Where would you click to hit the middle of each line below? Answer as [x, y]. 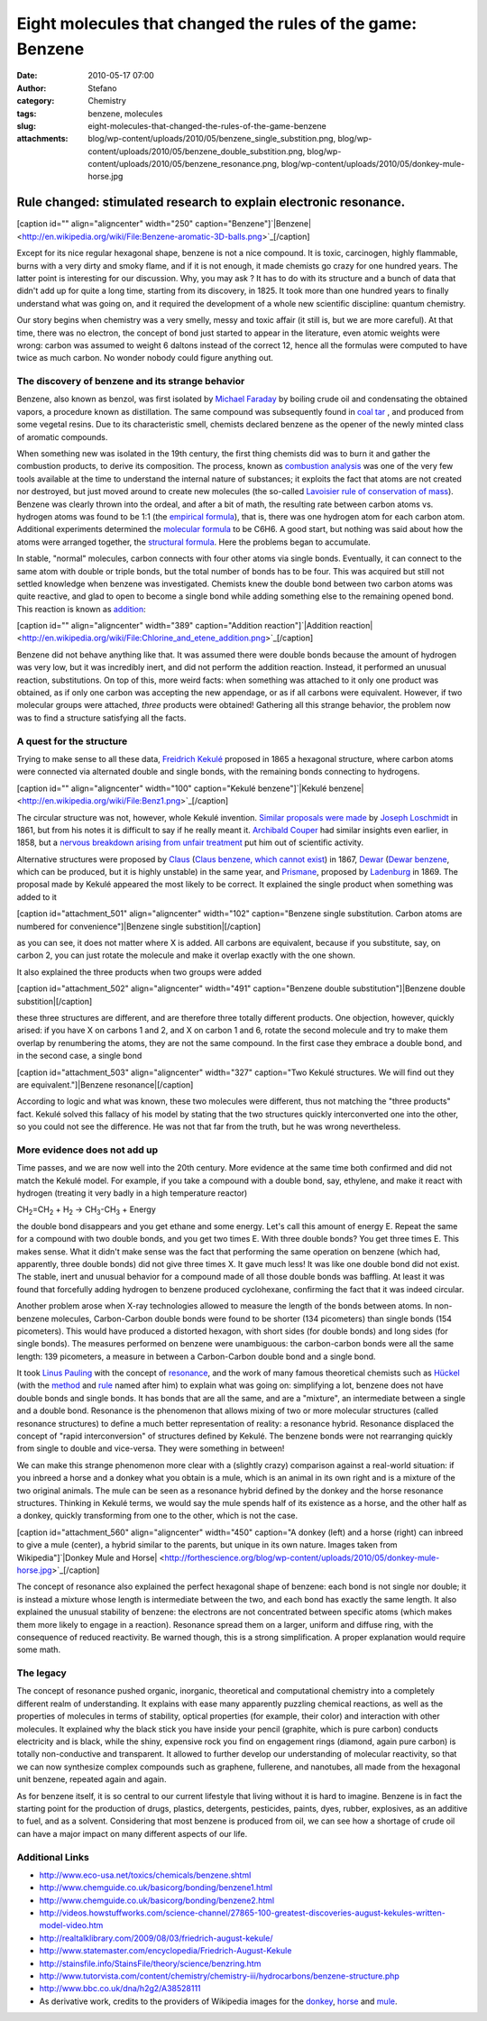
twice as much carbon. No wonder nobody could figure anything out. [145, 358]
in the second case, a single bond [79, 1056]
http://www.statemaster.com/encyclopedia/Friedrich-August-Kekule [165, 1951]
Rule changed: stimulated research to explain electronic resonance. [211, 202]
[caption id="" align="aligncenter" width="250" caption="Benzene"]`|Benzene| [164, 224]
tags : [27, 114]
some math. [39, 1649]
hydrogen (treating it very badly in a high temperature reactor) [132, 1193]
